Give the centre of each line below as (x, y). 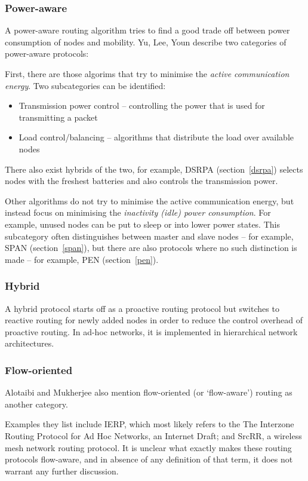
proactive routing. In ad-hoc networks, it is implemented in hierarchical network (151, 331)
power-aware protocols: (47, 53)
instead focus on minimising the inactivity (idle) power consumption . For (138, 212)
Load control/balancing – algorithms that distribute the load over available (156, 137)
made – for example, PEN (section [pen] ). (82, 259)
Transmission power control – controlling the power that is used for (142, 105)
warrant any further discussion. (62, 471)
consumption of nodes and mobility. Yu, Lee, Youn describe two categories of (146, 42)
